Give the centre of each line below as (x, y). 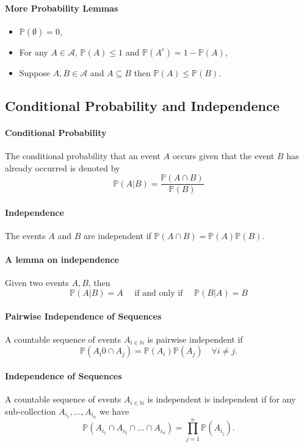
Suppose (35, 72)
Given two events (37, 283)
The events (25, 236)
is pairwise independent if (195, 339)
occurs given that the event (223, 155)
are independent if (117, 236)
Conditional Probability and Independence (142, 105)
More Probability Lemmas (62, 8)
